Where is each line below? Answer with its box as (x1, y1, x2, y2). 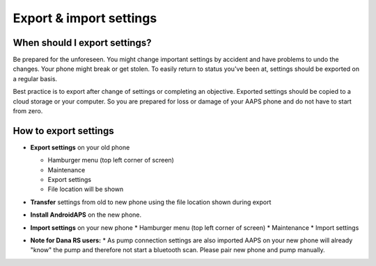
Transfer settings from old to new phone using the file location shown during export (30, 198, 272, 206)
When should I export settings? (13, 37, 152, 49)
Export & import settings (13, 10, 157, 26)
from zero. (13, 107, 43, 115)
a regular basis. (13, 74, 58, 83)
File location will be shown (47, 185, 124, 194)
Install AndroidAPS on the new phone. (30, 210, 142, 219)
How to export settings (13, 125, 114, 137)
